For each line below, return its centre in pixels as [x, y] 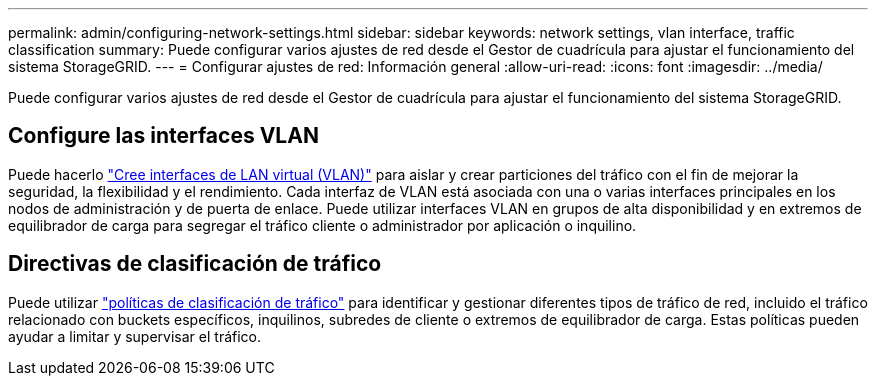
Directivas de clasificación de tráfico [195, 264]
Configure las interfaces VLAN [163, 136]
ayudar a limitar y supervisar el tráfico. [135, 336]
